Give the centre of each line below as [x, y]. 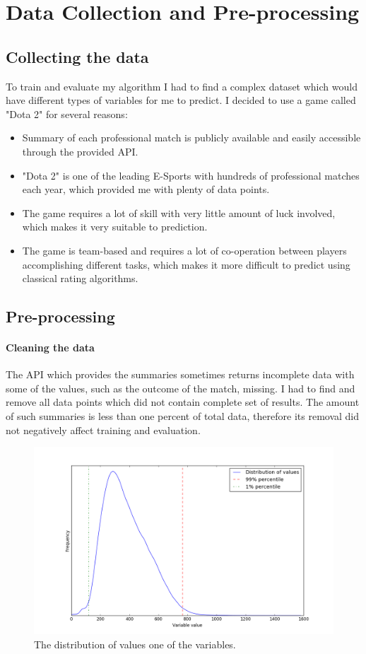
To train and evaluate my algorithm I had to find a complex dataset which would [182, 86]
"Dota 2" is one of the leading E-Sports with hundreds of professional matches [191, 175]
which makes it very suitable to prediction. [115, 227]
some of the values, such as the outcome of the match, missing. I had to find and [181, 388]
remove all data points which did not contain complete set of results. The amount [183, 402]
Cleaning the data [50, 348]
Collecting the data [77, 56]
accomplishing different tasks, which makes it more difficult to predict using [186, 264]
